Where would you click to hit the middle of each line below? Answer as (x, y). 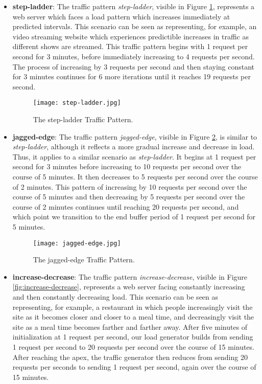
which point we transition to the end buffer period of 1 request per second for (134, 217)
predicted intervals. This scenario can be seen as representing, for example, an (135, 26)
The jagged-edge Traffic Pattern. (84, 259)
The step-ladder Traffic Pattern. (83, 119)
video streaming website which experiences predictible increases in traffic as (131, 36)
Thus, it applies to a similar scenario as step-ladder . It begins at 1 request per (134, 156)
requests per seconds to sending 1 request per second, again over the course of (134, 367)
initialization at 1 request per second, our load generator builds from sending (133, 337)
